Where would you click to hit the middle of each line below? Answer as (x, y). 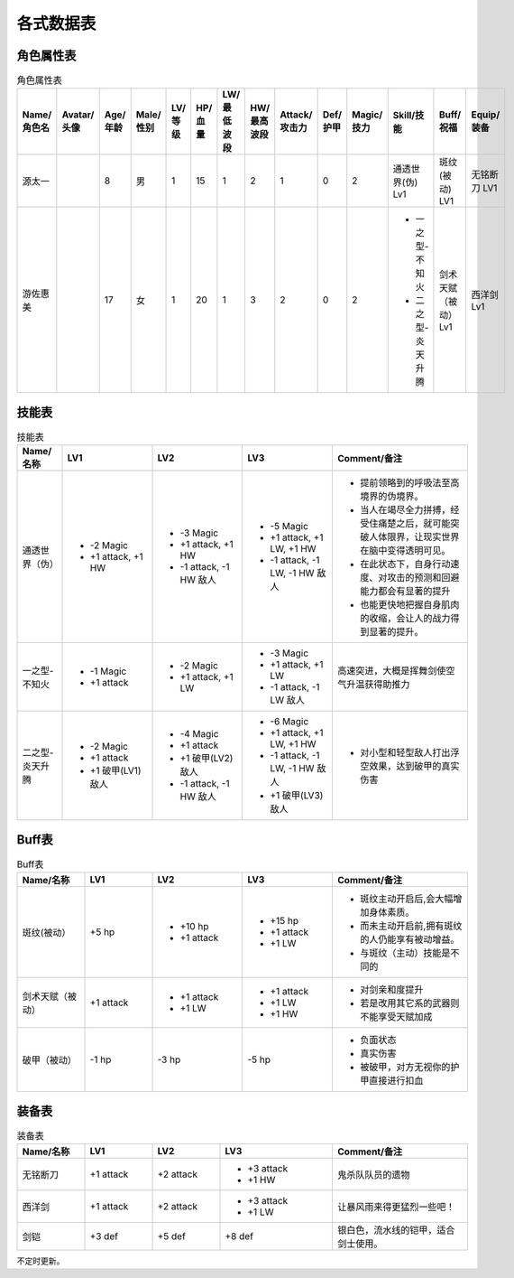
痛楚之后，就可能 (414, 524)
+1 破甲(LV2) (207, 759)
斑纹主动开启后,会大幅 (407, 899)
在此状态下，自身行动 (405, 564)
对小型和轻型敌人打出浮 (410, 752)
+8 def (239, 1236)
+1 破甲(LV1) (115, 770)
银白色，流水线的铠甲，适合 (396, 1230)
